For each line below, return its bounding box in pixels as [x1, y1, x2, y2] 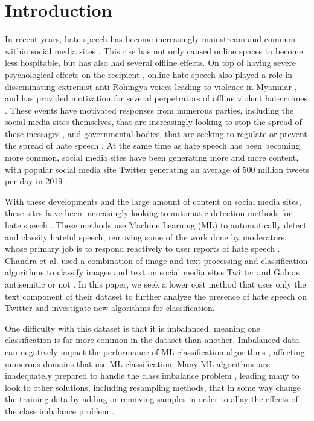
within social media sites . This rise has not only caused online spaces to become [5, 44, 303, 57]
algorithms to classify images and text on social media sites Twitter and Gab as [5, 266, 300, 278]
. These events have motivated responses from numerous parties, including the [5, 103, 294, 116]
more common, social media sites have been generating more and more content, [5, 151, 299, 164]
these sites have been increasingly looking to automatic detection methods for [5, 207, 292, 219]
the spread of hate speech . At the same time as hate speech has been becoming [5, 139, 300, 152]
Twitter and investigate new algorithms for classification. [5, 301, 215, 314]
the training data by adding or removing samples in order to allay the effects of [5, 393, 298, 405]
